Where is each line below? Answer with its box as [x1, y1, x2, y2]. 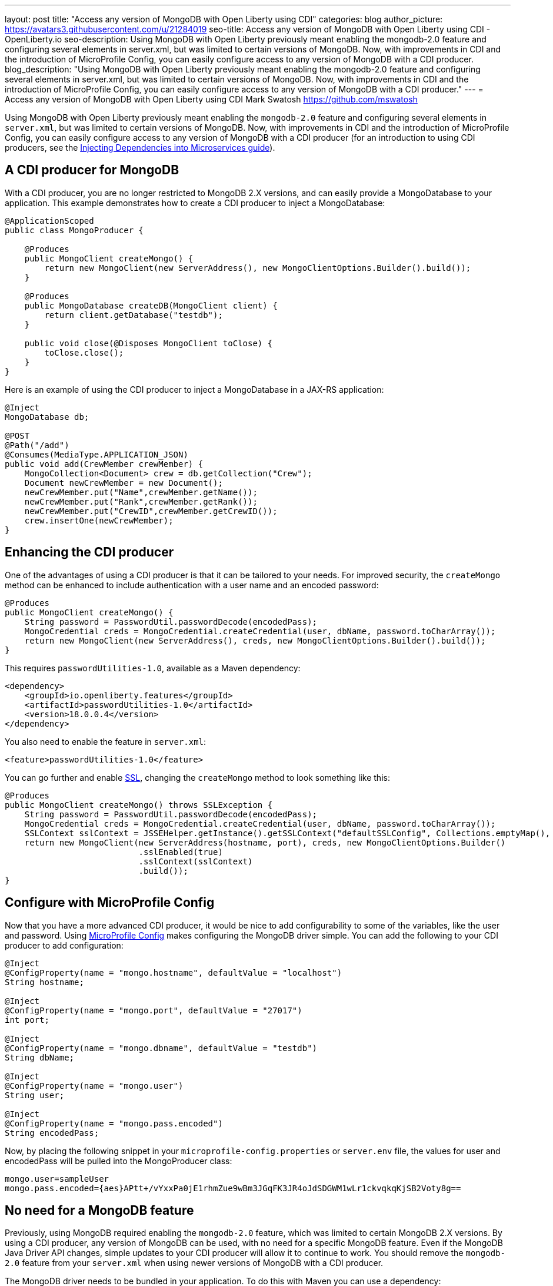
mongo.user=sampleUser [5, 1174, 109, 1184]
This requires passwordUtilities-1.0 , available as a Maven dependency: [5, 662, 301, 673]
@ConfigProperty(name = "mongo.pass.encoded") [5, 1118, 223, 1128]
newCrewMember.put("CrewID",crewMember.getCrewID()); [24, 506, 278, 516]
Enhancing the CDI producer [5, 545, 174, 560]
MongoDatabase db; [5, 412, 89, 422]
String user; [5, 1090, 65, 1100]
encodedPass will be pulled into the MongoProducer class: [5, 1155, 232, 1166]
